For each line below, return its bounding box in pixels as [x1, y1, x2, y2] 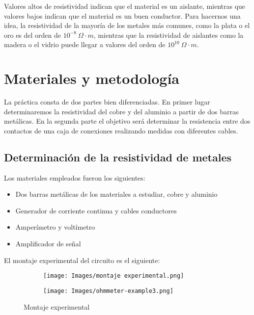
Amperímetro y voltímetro [15, 222, 95, 232]
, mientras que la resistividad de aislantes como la [93, 29, 244, 40]
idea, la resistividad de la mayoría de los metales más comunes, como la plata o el [4, 20, 250, 30]
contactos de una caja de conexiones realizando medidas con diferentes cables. [4, 125, 238, 135]
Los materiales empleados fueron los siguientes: [4, 172, 145, 183]
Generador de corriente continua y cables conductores [15, 205, 177, 215]
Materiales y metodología [4, 68, 180, 88]
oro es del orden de [4, 29, 61, 40]
